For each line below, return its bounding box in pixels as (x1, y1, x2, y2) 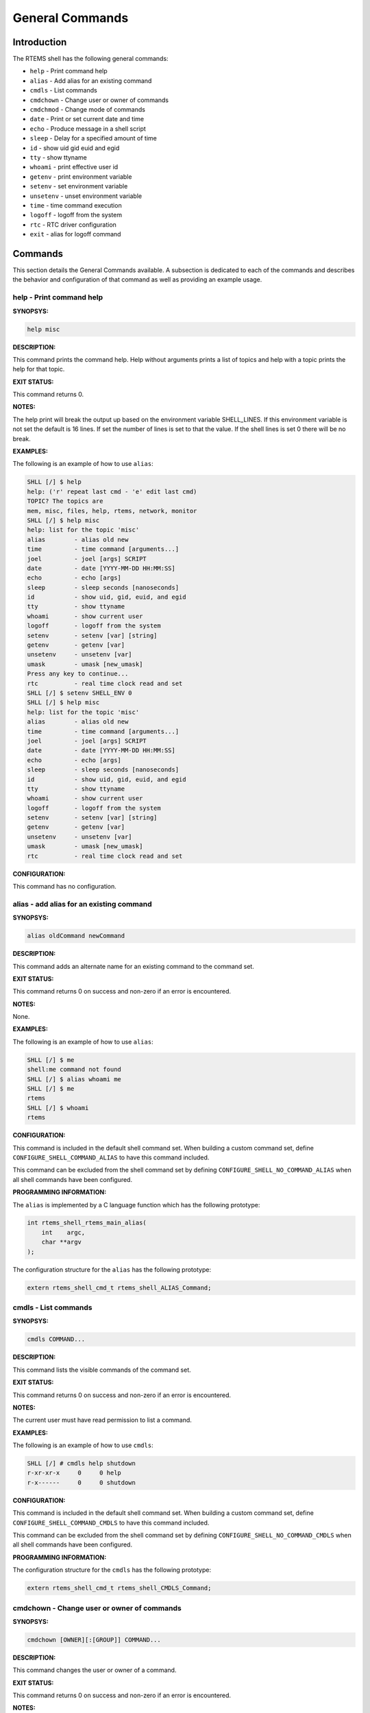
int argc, (41, 1229, 86, 1236)
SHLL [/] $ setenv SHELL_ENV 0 (27, 689, 133, 697)
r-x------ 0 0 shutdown (27, 1479, 136, 1486)
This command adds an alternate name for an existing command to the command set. (12, 962, 255, 970)
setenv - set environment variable (29, 182, 128, 190)
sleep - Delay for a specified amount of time (29, 134, 158, 143)
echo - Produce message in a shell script (29, 124, 147, 133)
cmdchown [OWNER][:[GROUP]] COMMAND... (27, 1636, 161, 1644)
